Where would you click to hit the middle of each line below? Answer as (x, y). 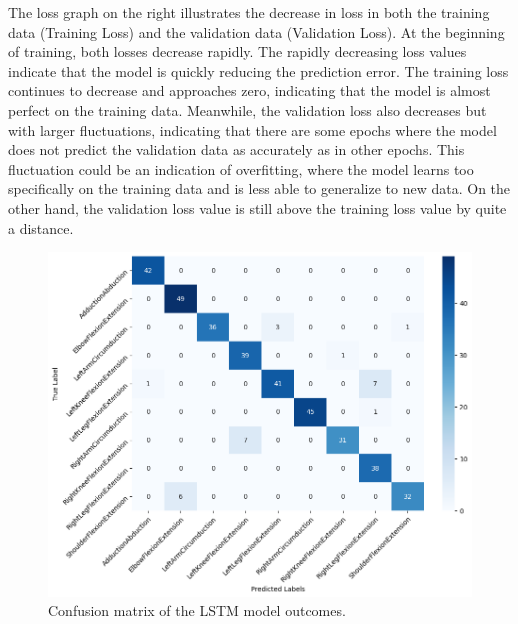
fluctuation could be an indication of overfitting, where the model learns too (241, 168)
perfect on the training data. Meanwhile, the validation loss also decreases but (247, 109)
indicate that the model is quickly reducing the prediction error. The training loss (258, 70)
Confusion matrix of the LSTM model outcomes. (197, 610)
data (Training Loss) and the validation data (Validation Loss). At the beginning (256, 31)
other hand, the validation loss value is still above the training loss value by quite (257, 207)
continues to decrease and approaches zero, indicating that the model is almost (249, 90)
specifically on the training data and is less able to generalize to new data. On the (259, 188)
